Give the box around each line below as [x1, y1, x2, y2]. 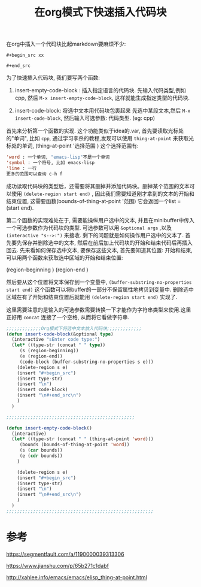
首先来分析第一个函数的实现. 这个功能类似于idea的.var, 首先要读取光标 [6, 127, 179, 135]
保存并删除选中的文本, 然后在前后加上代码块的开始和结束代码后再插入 [22, 239, 193, 246]
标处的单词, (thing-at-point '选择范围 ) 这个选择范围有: [6, 142, 139, 150]
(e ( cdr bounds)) [19, 453, 63, 459]
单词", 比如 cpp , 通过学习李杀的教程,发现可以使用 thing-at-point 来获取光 [14, 135, 194, 142]
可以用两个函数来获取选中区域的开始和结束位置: [6, 254, 124, 261]
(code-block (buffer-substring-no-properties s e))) [19, 359, 154, 365]
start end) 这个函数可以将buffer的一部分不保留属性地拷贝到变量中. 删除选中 [6, 286, 194, 293]
